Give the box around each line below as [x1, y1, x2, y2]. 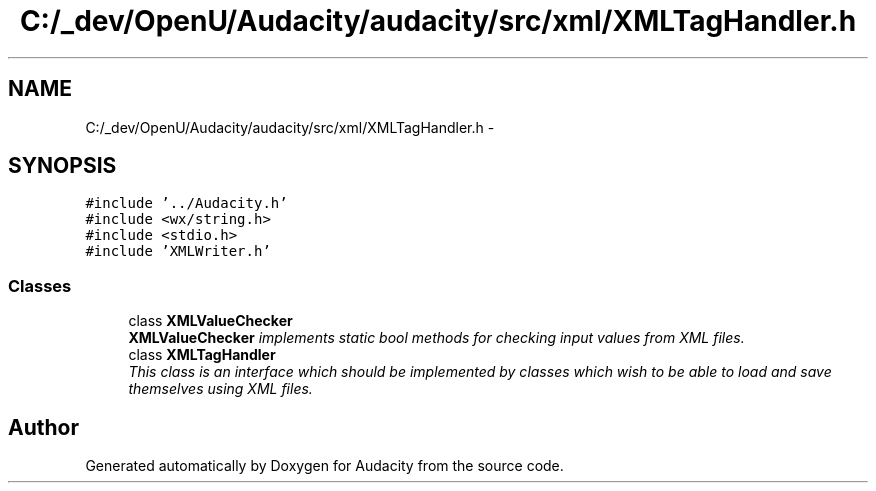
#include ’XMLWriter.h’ [85, 243, 271, 260]
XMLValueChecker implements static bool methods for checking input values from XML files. [128, 329, 745, 347]
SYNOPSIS [8, 153, 117, 179]
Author [8, 414, 79, 440]
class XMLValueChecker [128, 312, 293, 330]
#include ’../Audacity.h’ [85, 195, 288, 212]
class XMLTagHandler [128, 346, 276, 364]
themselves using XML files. [128, 380, 313, 398]
